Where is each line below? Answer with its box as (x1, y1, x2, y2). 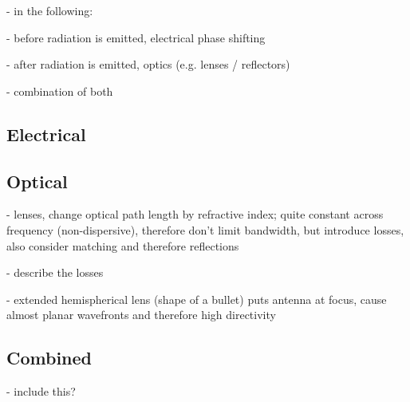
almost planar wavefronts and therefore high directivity (6, 306, 276, 323)
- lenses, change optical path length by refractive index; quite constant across (6, 206, 384, 223)
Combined (6, 345, 92, 370)
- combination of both (6, 82, 113, 99)
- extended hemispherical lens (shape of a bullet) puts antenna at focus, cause (6, 290, 387, 307)
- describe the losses (6, 264, 104, 281)
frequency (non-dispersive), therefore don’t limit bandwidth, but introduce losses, (6, 221, 404, 238)
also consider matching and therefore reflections (6, 237, 239, 254)
